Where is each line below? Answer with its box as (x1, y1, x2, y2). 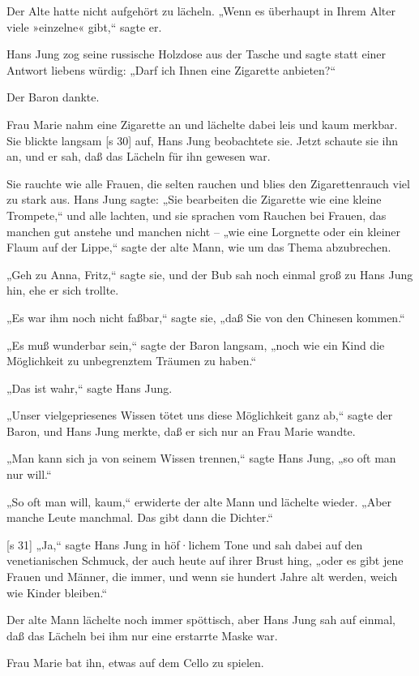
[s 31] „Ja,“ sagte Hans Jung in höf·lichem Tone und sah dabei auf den (6, 536, 363, 553)
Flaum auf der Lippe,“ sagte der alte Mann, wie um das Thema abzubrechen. (6, 239, 391, 256)
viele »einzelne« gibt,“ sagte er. (6, 18, 162, 35)
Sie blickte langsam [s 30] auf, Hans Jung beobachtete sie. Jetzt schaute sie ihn (6, 131, 399, 149)
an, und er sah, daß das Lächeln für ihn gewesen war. (6, 148, 271, 165)
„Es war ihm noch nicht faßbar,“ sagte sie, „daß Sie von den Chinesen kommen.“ (6, 308, 405, 325)
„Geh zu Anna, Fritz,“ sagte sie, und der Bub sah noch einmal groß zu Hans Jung (6, 265, 413, 282)
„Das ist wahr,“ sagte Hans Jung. (6, 379, 173, 396)
